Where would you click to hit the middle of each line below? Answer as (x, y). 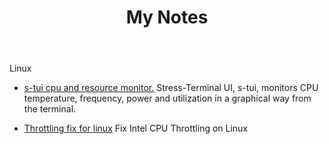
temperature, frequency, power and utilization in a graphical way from (167, 98)
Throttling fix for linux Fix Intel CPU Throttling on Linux (136, 128)
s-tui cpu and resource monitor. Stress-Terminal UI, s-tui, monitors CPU (171, 88)
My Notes (167, 17)
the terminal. (50, 109)
